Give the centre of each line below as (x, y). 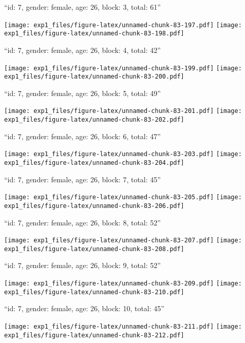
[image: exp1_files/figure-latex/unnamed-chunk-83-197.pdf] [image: (123, 25)
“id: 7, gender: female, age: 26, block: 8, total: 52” (82, 222)
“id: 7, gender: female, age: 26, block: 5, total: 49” (82, 93)
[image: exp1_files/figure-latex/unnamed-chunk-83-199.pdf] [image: (123, 68)
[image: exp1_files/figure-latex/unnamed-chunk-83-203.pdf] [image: (123, 154)
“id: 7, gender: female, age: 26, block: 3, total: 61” (82, 7)
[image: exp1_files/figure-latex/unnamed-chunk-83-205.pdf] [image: (123, 197)
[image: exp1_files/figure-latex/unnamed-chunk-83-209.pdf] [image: (123, 284)
